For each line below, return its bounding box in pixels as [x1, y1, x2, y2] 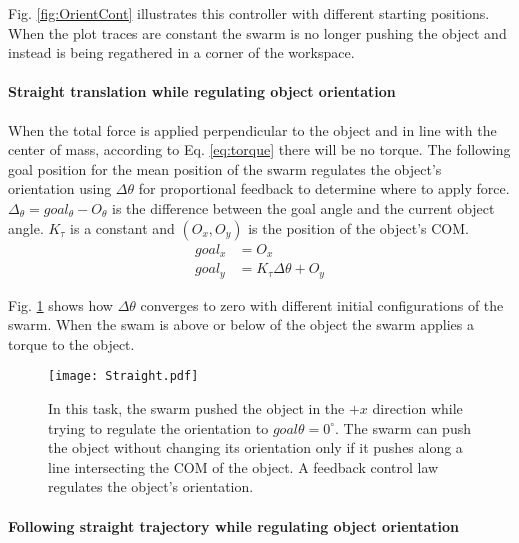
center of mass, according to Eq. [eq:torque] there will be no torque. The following [8, 139, 511, 160]
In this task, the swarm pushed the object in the [48, 397, 345, 418]
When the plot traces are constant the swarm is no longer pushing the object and [8, 22, 507, 43]
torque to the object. [8, 333, 135, 354]
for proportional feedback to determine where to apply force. [138, 178, 510, 199]
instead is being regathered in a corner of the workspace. [8, 42, 355, 63]
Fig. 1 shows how [8, 294, 113, 315]
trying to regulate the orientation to [48, 417, 269, 438]
